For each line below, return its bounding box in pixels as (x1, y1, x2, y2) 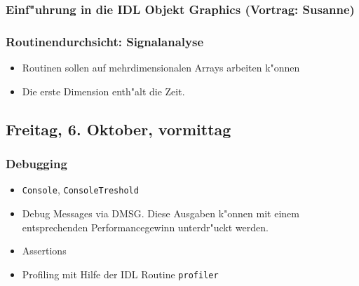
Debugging (6, 154, 67, 172)
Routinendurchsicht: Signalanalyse (6, 32, 204, 50)
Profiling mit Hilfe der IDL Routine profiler (22, 266, 219, 281)
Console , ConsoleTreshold (22, 182, 139, 197)
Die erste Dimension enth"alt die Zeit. (22, 83, 185, 98)
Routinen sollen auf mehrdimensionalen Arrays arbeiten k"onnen (22, 60, 300, 75)
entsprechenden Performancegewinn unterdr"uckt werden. (22, 219, 269, 234)
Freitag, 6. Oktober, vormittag (6, 118, 231, 139)
